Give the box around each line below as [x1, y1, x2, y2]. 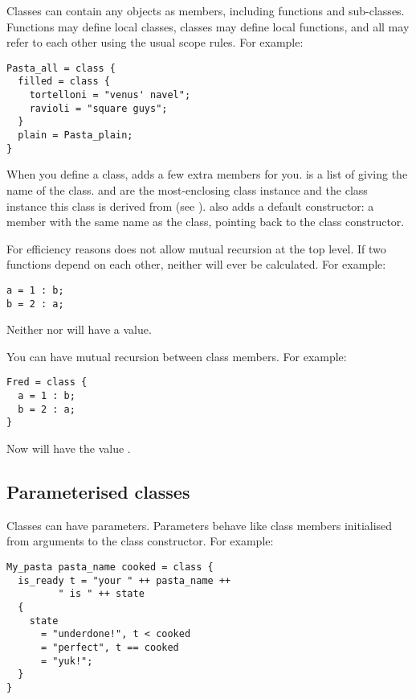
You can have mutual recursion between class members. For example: [6, 347, 347, 364]
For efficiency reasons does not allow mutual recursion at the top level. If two [6, 240, 386, 257]
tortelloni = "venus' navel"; [29, 89, 191, 101]
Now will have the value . [6, 440, 131, 457]
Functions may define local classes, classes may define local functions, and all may [6, 18, 410, 35]
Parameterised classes [6, 479, 190, 504]
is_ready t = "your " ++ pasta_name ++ [18, 574, 231, 586]
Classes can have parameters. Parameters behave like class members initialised [6, 516, 393, 533]
